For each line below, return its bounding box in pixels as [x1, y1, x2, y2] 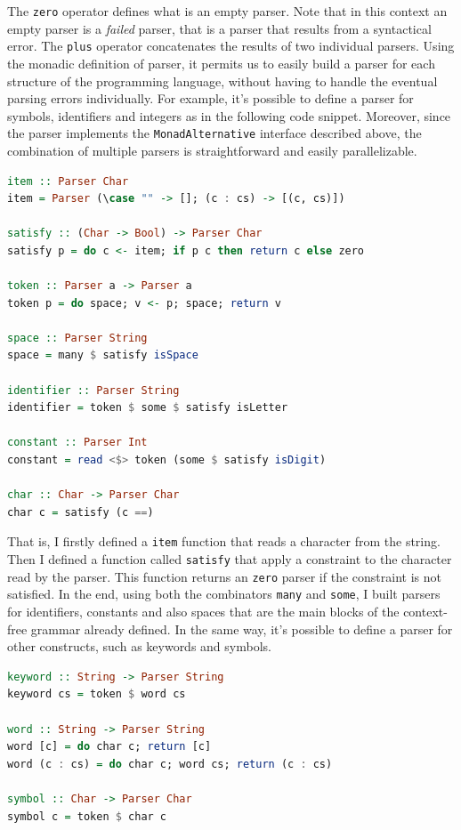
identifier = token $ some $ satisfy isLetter [7, 401, 288, 415]
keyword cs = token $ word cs [7, 688, 186, 701]
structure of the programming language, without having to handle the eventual [7, 71, 438, 90]
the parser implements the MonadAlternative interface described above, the [7, 124, 422, 142]
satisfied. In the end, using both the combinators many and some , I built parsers [7, 584, 441, 603]
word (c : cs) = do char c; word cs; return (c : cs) [7, 757, 333, 770]
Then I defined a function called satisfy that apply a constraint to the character [7, 550, 452, 568]
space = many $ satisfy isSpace [7, 349, 198, 362]
